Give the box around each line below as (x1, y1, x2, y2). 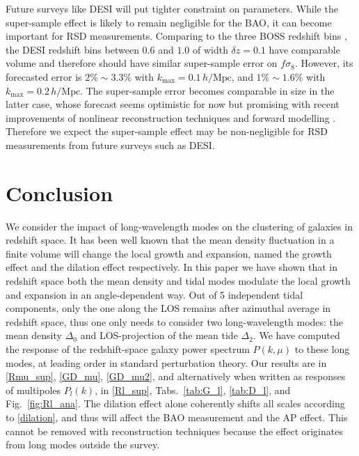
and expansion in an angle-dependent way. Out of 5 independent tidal (6, 287, 303, 301)
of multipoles (6, 382, 61, 397)
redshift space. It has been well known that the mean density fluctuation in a (6, 233, 335, 247)
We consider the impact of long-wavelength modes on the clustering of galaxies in (6, 219, 353, 233)
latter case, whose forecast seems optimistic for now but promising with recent (6, 97, 340, 111)
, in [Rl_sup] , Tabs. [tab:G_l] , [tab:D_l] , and (95, 382, 291, 397)
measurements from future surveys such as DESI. (6, 137, 215, 152)
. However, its (294, 56, 353, 70)
